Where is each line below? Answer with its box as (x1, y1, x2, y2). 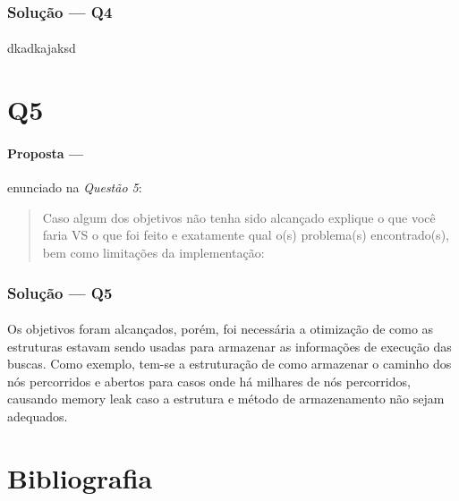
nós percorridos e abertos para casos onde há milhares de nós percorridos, (7, 371, 411, 390)
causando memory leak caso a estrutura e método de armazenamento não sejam (7, 389, 445, 408)
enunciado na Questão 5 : (7, 178, 142, 197)
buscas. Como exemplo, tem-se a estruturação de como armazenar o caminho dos (7, 354, 452, 373)
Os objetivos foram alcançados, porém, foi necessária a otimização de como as (7, 319, 434, 338)
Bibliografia (7, 459, 153, 496)
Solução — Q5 (7, 281, 113, 303)
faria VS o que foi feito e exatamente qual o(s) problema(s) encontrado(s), (42, 225, 449, 244)
